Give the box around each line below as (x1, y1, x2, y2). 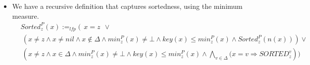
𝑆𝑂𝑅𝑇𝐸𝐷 (259, 51, 289, 58)
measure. (12, 10, 39, 21)
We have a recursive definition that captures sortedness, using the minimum (12, 1, 243, 11)
